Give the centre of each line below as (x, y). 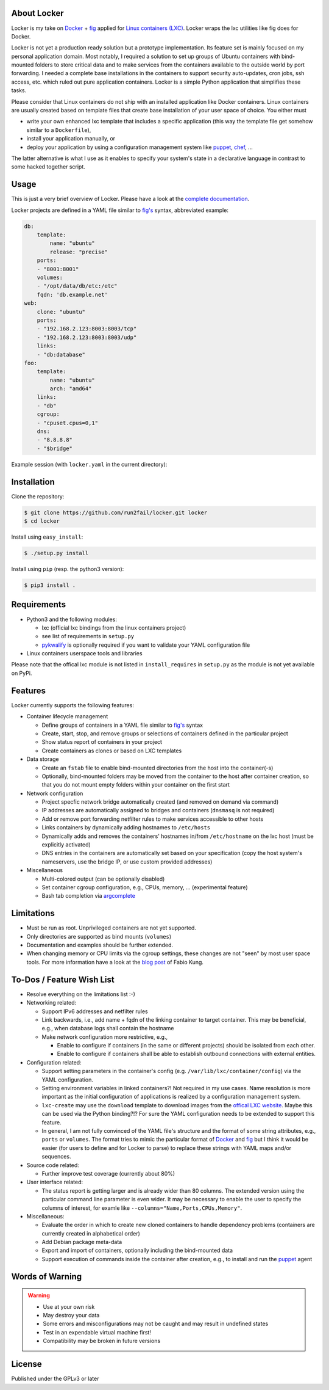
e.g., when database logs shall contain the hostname (108, 1028)
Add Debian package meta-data (82, 1242)
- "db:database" (61, 355)
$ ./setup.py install (56, 553)
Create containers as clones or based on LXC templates (112, 751)
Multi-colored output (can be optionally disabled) (103, 879)
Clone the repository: (38, 496)
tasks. (19, 90)
